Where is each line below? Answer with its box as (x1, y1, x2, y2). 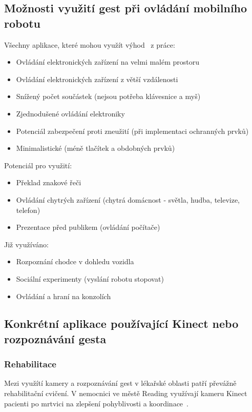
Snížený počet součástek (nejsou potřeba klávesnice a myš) (16, 91, 201, 102)
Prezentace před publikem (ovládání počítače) (16, 222, 160, 232)
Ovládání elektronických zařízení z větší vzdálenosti (16, 73, 178, 84)
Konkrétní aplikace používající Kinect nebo (4, 316, 239, 331)
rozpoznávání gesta (4, 330, 107, 346)
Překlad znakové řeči (16, 177, 81, 188)
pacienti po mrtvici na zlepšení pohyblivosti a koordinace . (4, 398, 188, 408)
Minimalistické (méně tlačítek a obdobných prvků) (16, 143, 175, 153)
